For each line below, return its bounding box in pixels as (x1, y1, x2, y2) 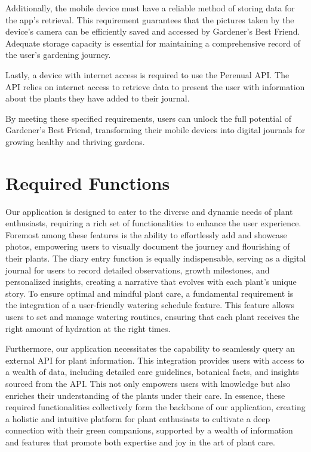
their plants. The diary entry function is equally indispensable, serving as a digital (5, 252, 306, 265)
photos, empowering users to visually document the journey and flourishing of (5, 240, 290, 253)
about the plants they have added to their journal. (5, 92, 190, 104)
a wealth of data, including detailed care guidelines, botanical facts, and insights (5, 365, 299, 378)
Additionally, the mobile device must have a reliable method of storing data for (5, 2, 295, 14)
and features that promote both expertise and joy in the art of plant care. (5, 435, 275, 448)
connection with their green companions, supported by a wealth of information (5, 424, 293, 436)
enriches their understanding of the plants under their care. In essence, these (5, 389, 285, 401)
